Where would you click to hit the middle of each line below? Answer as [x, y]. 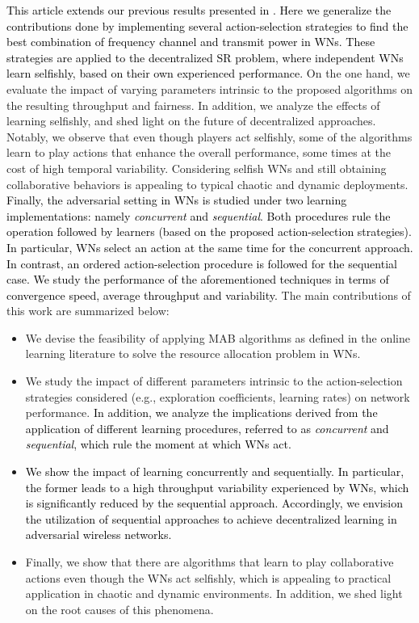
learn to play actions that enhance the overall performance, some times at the [199, 152]
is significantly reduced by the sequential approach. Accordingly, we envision [214, 503]
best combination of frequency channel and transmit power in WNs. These [191, 42]
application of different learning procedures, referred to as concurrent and [207, 428]
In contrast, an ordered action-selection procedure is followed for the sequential [202, 263]
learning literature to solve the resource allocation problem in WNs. [193, 354]
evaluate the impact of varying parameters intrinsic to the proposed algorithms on [209, 88]
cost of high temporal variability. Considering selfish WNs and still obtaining [197, 168]
